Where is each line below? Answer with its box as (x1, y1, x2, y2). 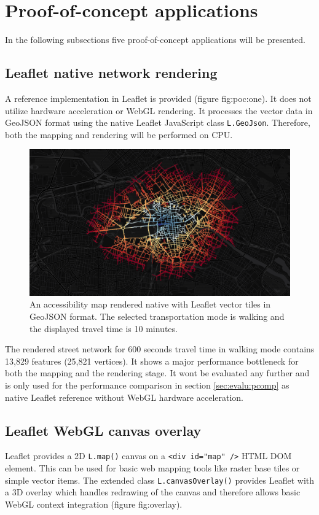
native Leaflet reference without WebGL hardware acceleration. (5, 390, 244, 403)
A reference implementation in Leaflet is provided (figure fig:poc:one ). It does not (5, 91, 312, 104)
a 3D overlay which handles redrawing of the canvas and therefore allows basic (5, 486, 301, 498)
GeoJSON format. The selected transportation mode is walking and (30, 310, 285, 323)
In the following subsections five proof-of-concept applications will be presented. (5, 33, 305, 46)
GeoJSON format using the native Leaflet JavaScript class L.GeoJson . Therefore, (5, 116, 310, 129)
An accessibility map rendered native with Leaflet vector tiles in (30, 298, 271, 311)
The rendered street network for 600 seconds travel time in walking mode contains (5, 343, 315, 355)
